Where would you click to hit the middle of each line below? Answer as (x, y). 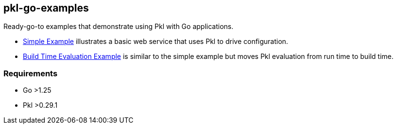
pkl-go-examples (46, 8)
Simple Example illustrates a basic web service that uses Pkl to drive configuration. (155, 42)
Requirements (31, 73)
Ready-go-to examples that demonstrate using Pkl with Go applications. (119, 27)
